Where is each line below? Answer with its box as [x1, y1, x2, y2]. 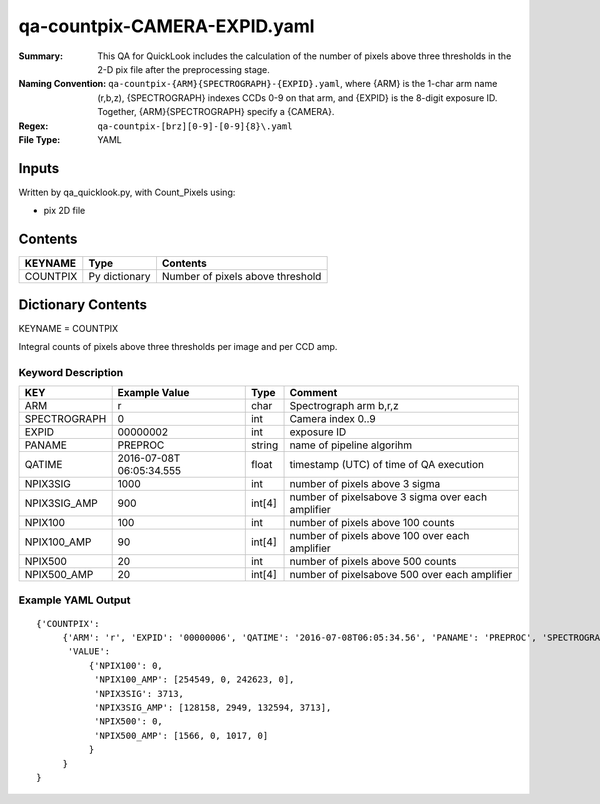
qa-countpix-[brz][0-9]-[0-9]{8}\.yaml [97, 120, 293, 132]
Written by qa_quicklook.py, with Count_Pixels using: [18, 186, 236, 198]
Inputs [18, 160, 60, 177]
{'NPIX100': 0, [88, 660, 164, 671]
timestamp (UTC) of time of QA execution [289, 458, 485, 472]
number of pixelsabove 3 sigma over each [289, 490, 488, 504]
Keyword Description [18, 365, 124, 379]
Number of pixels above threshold [161, 270, 322, 284]
